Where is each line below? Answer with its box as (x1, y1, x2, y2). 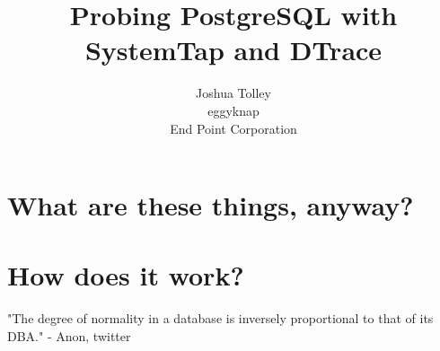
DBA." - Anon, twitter (7, 327, 131, 345)
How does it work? (7, 257, 244, 294)
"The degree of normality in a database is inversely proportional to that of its (7, 309, 434, 328)
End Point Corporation (170, 118, 297, 137)
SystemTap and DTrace (84, 31, 383, 68)
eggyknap (207, 101, 260, 119)
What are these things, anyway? (7, 187, 414, 224)
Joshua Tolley (196, 83, 271, 102)
